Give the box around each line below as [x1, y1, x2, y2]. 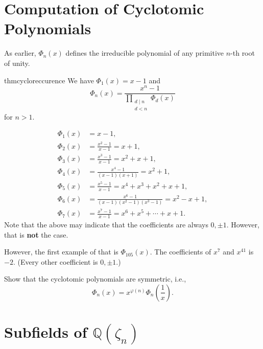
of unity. [4, 57, 30, 68]
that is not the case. [4, 229, 68, 240]
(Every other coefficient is [17, 256, 98, 267]
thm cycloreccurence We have [4, 75, 94, 85]
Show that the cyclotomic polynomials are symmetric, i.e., [4, 273, 186, 284]
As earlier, [4, 48, 36, 58]
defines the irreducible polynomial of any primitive [65, 48, 224, 58]
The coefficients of [154, 246, 211, 257]
